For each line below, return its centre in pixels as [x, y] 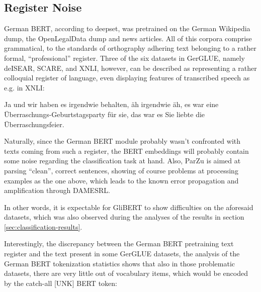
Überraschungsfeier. [34, 124]
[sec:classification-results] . [43, 226]
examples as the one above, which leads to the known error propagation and [121, 180]
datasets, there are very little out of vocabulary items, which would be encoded [126, 273]
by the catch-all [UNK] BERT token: [61, 283]
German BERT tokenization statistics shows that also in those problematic [119, 263]
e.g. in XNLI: [24, 87]
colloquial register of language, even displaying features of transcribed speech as [127, 78]
